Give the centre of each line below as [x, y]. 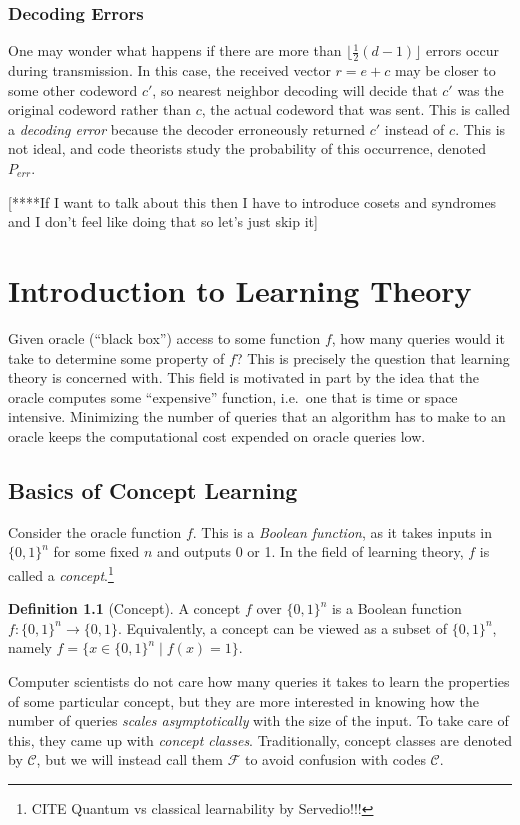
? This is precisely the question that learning [372, 357]
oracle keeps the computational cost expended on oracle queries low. [217, 435]
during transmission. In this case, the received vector [169, 70]
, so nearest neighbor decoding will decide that [295, 89]
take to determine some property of [116, 357]
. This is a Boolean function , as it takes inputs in [342, 531]
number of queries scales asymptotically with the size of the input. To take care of [258, 720]
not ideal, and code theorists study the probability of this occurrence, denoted [247, 148]
